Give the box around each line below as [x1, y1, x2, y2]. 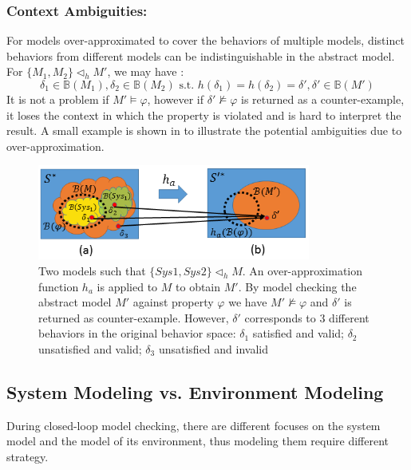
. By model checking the [238, 278, 357, 294]
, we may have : [107, 63, 184, 80]
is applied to [97, 278, 158, 294]
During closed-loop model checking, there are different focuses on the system [6, 417, 381, 433]
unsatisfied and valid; [38, 340, 142, 357]
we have [228, 294, 267, 310]
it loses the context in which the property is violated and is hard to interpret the [6, 106, 401, 123]
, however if [147, 91, 204, 107]
